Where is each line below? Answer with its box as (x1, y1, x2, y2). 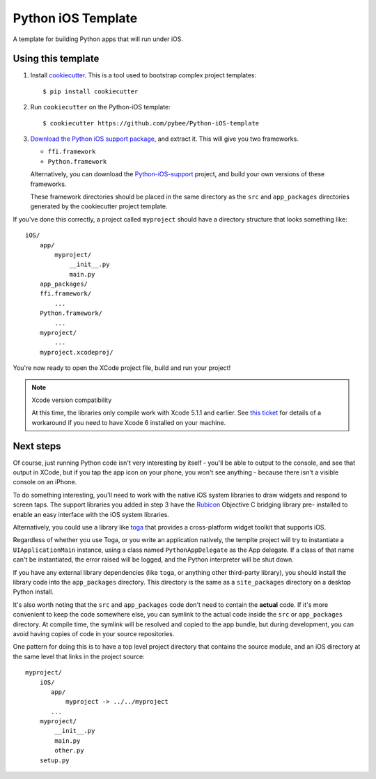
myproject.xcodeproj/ (39, 348, 114, 356)
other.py (54, 746, 84, 755)
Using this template (13, 53, 100, 65)
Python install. (13, 587, 54, 596)
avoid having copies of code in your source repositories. (13, 629, 175, 638)
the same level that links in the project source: (13, 652, 146, 661)
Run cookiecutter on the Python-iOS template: (30, 103, 171, 111)
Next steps (13, 440, 61, 452)
